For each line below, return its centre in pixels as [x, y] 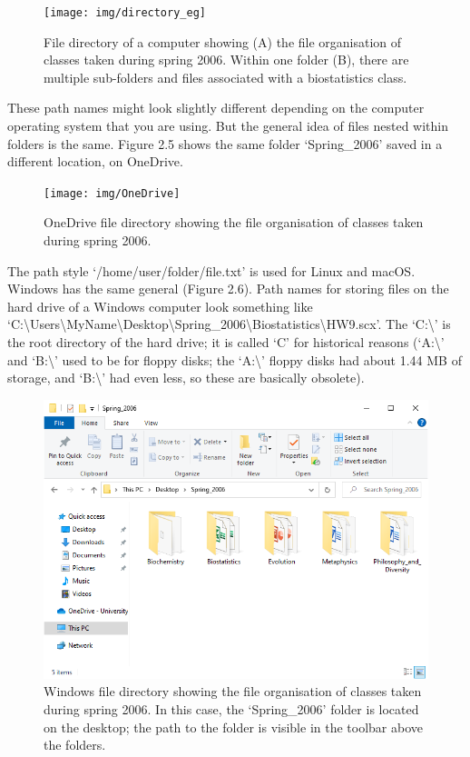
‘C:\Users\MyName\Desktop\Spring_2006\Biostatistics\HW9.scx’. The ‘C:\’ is [229, 324]
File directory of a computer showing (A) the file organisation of [223, 41]
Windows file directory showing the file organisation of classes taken [233, 691]
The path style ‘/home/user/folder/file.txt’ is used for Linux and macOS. [211, 270]
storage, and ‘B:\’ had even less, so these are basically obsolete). [186, 378]
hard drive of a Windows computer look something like [160, 306]
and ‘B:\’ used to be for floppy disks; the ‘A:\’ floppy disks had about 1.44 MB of [235, 359]
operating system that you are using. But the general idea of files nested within [228, 126]
